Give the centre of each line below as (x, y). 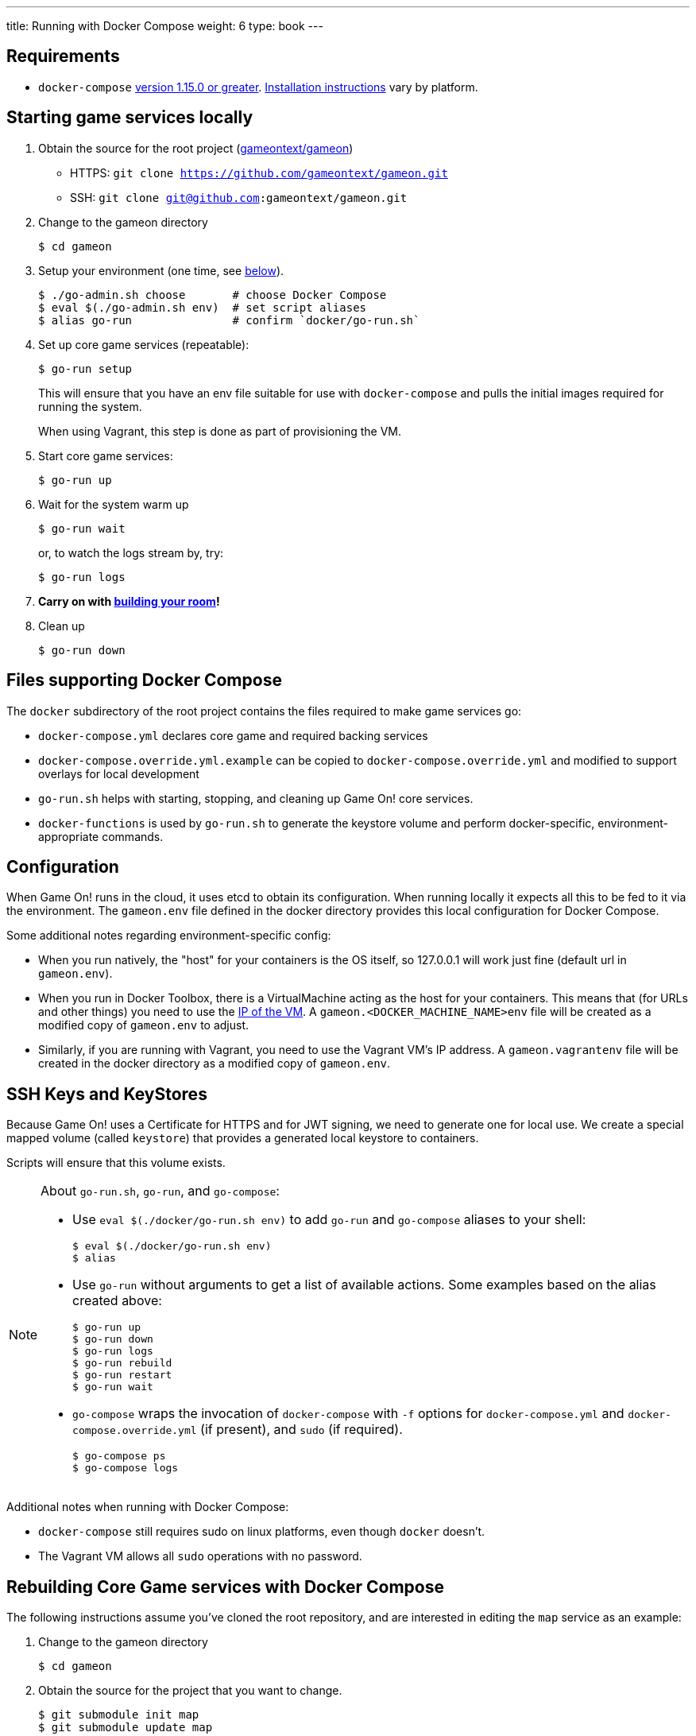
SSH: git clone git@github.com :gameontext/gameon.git (239, 197)
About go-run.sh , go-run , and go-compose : (160, 1191)
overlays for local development (119, 773)
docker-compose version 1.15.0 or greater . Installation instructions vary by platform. (258, 87)
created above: (117, 1301)
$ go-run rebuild (122, 1363)
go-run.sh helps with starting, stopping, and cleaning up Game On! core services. (256, 798)
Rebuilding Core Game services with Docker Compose (225, 1587)
